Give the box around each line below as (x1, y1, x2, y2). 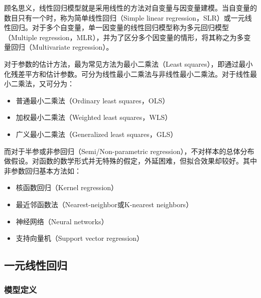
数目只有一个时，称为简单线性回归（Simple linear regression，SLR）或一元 (4, 12, 245, 23)
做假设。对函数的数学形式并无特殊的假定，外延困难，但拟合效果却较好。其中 (4, 156, 257, 166)
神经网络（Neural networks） (16, 216, 108, 226)
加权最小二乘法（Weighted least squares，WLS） (16, 112, 172, 122)
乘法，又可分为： (18, 78, 74, 89)
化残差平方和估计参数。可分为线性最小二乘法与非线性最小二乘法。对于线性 (4, 68, 250, 79)
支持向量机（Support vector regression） (16, 233, 144, 243)
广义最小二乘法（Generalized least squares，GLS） (16, 128, 178, 139)
